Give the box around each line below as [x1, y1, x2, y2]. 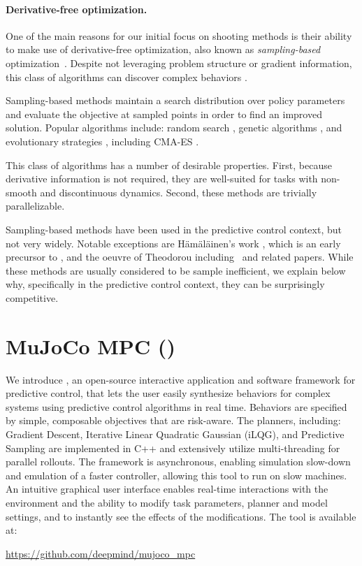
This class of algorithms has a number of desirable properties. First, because [6, 157, 332, 172]
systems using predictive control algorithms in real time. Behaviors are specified [6, 399, 347, 414]
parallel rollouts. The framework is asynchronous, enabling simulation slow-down [6, 454, 351, 469]
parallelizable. [6, 198, 65, 213]
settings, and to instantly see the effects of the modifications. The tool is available [6, 509, 356, 523]
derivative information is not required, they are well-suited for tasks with [6, 171, 318, 186]
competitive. [6, 290, 59, 305]
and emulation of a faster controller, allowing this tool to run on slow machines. [6, 467, 347, 482]
